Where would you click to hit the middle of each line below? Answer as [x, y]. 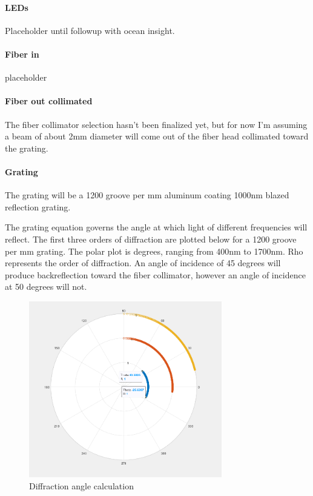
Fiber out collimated [49, 101]
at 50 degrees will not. [46, 287]
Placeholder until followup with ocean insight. [90, 30]
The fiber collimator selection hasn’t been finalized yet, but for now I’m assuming [156, 124]
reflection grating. [38, 206]
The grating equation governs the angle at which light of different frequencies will [156, 227]
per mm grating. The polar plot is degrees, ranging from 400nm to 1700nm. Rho [154, 251]
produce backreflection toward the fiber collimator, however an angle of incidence [155, 274]
